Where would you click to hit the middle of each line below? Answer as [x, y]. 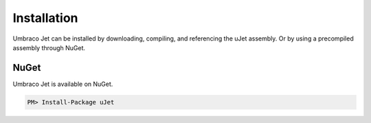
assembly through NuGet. [49, 47]
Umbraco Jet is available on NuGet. [63, 84]
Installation [45, 18]
